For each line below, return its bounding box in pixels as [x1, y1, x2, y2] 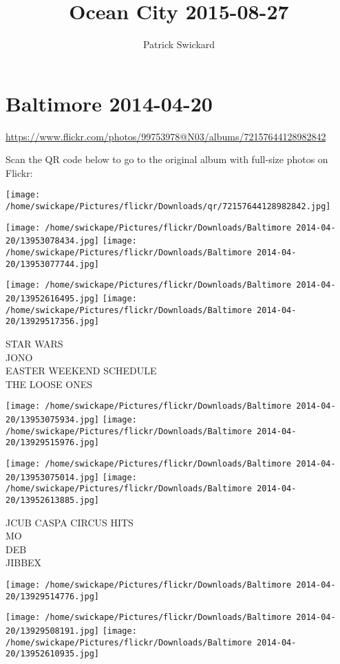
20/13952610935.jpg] [6, 649, 100, 659]
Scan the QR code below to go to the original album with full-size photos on [6, 152, 328, 167]
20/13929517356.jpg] [6, 317, 100, 327]
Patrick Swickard [142, 37, 215, 52]
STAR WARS [6, 336, 63, 350]
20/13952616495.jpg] [6, 294, 100, 304]
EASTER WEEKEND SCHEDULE [6, 363, 157, 378]
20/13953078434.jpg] [6, 236, 100, 246]
